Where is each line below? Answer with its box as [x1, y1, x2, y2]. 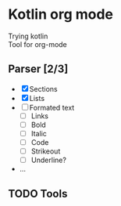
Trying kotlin [8, 31, 48, 41]
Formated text [29, 103, 75, 112]
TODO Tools [8, 186, 68, 201]
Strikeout [30, 146, 61, 156]
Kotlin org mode [8, 5, 114, 23]
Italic [30, 128, 47, 138]
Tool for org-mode [8, 39, 68, 49]
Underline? [30, 155, 66, 165]
